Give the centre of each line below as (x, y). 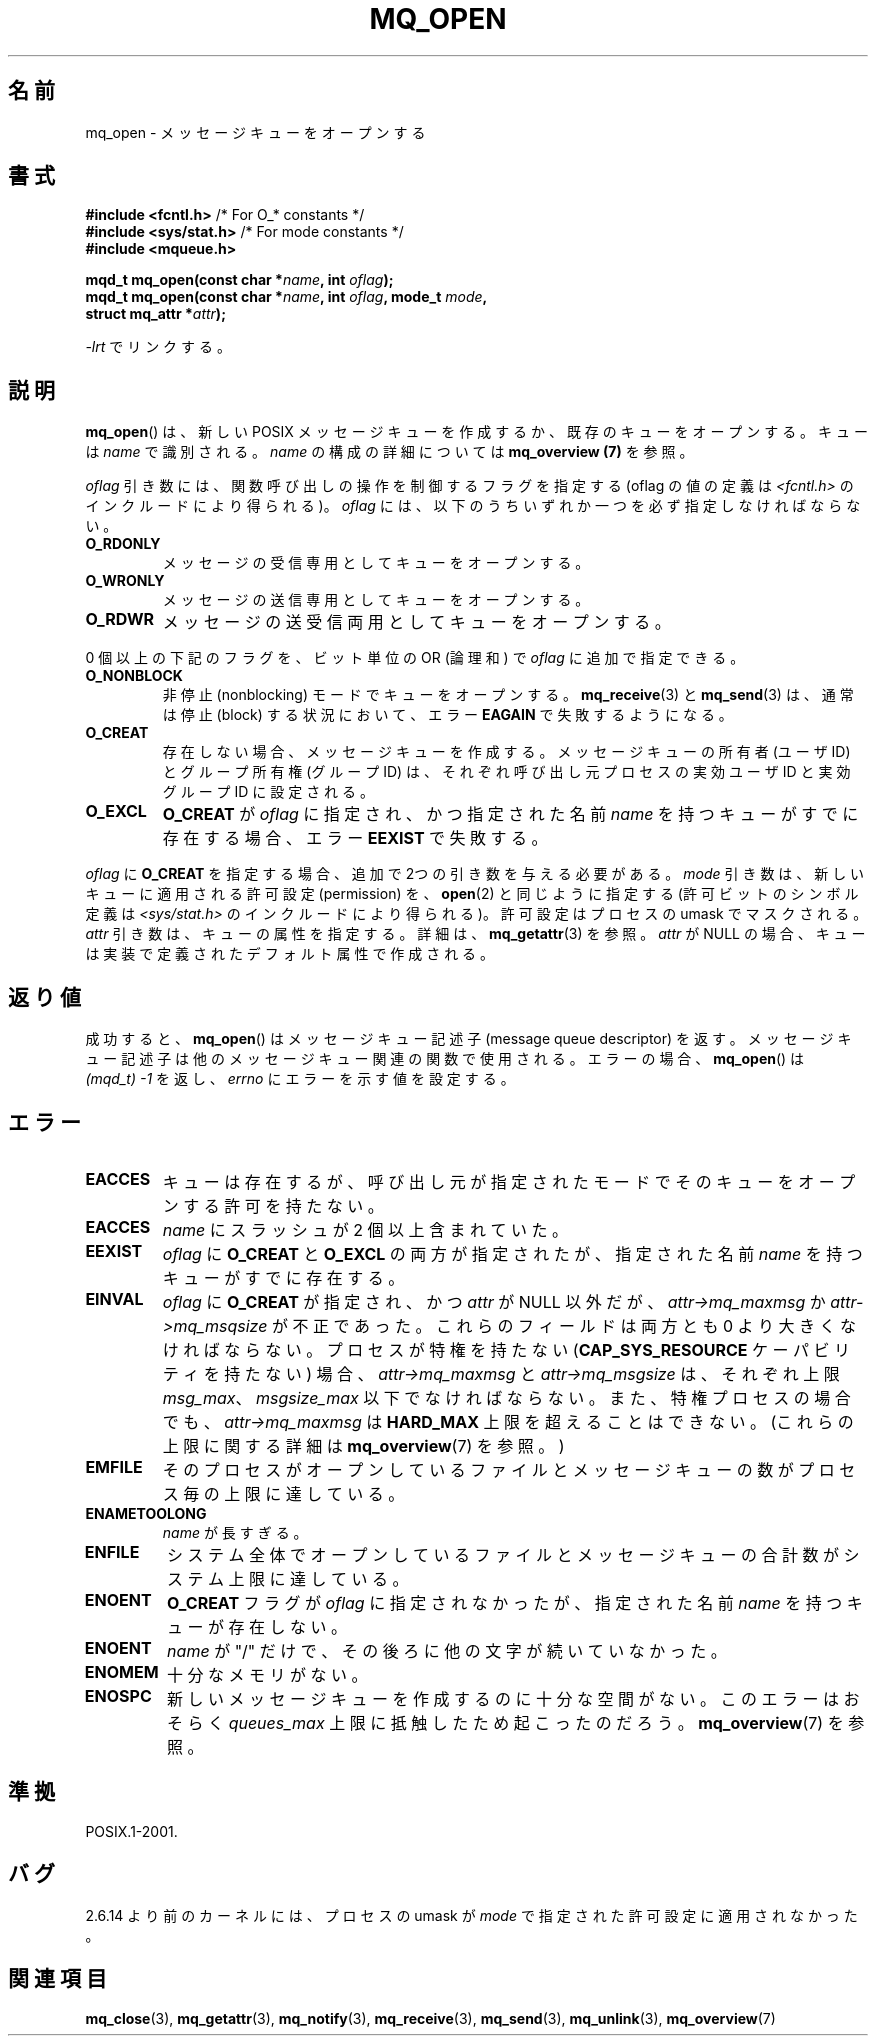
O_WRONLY (125, 581)
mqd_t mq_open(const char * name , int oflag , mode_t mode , (286, 297)
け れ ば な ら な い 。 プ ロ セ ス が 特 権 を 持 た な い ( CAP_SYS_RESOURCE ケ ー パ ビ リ (506, 1349)
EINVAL (114, 1298)
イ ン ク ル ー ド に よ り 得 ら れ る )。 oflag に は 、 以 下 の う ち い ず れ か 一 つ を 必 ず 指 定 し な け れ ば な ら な (473, 506)
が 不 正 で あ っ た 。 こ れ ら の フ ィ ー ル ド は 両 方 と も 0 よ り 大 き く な (564, 1325)
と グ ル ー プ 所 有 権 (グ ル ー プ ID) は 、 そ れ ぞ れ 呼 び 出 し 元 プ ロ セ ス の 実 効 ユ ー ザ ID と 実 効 (506, 772)
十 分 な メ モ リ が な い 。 (267, 1674)
